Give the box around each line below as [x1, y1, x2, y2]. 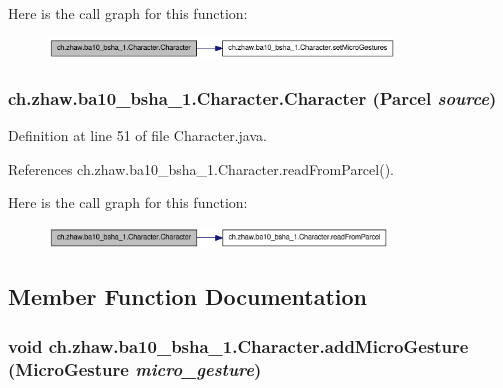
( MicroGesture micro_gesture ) [8, 356, 262, 381]
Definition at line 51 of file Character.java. [8, 125, 267, 146]
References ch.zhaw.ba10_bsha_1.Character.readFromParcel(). [8, 158, 394, 179]
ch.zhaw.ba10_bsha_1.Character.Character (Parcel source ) [8, 85, 497, 110]
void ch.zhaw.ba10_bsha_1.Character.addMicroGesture [8, 333, 469, 358]
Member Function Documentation [8, 281, 368, 312]
